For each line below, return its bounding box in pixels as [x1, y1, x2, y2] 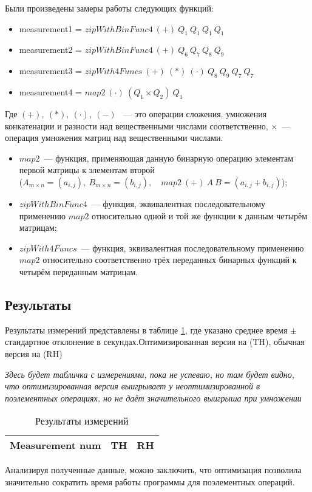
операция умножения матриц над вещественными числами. [5, 131, 223, 144]
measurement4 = [19, 85, 82, 98]
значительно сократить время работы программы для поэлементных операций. [5, 475, 295, 488]
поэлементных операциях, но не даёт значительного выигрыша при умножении [5, 391, 302, 404]
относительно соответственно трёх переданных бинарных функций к [42, 253, 297, 266]
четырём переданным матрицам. [19, 265, 138, 278]
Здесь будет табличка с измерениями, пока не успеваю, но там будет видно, [5, 367, 295, 380]
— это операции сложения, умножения [123, 107, 267, 120]
